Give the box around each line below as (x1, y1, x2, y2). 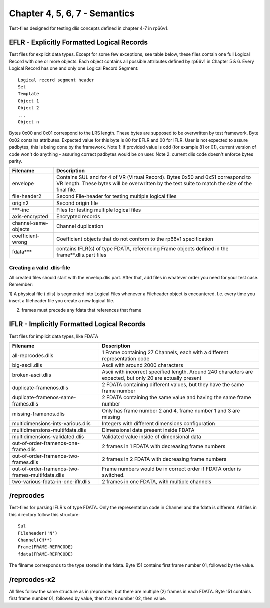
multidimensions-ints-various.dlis (12, 420, 91, 427)
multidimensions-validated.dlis (12, 433, 84, 440)
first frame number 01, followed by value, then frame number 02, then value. (9, 595, 166, 601)
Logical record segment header (18, 77, 95, 83)
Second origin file (56, 199, 98, 207)
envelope (12, 180, 34, 187)
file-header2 (12, 193, 42, 200)
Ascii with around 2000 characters (101, 361, 183, 368)
